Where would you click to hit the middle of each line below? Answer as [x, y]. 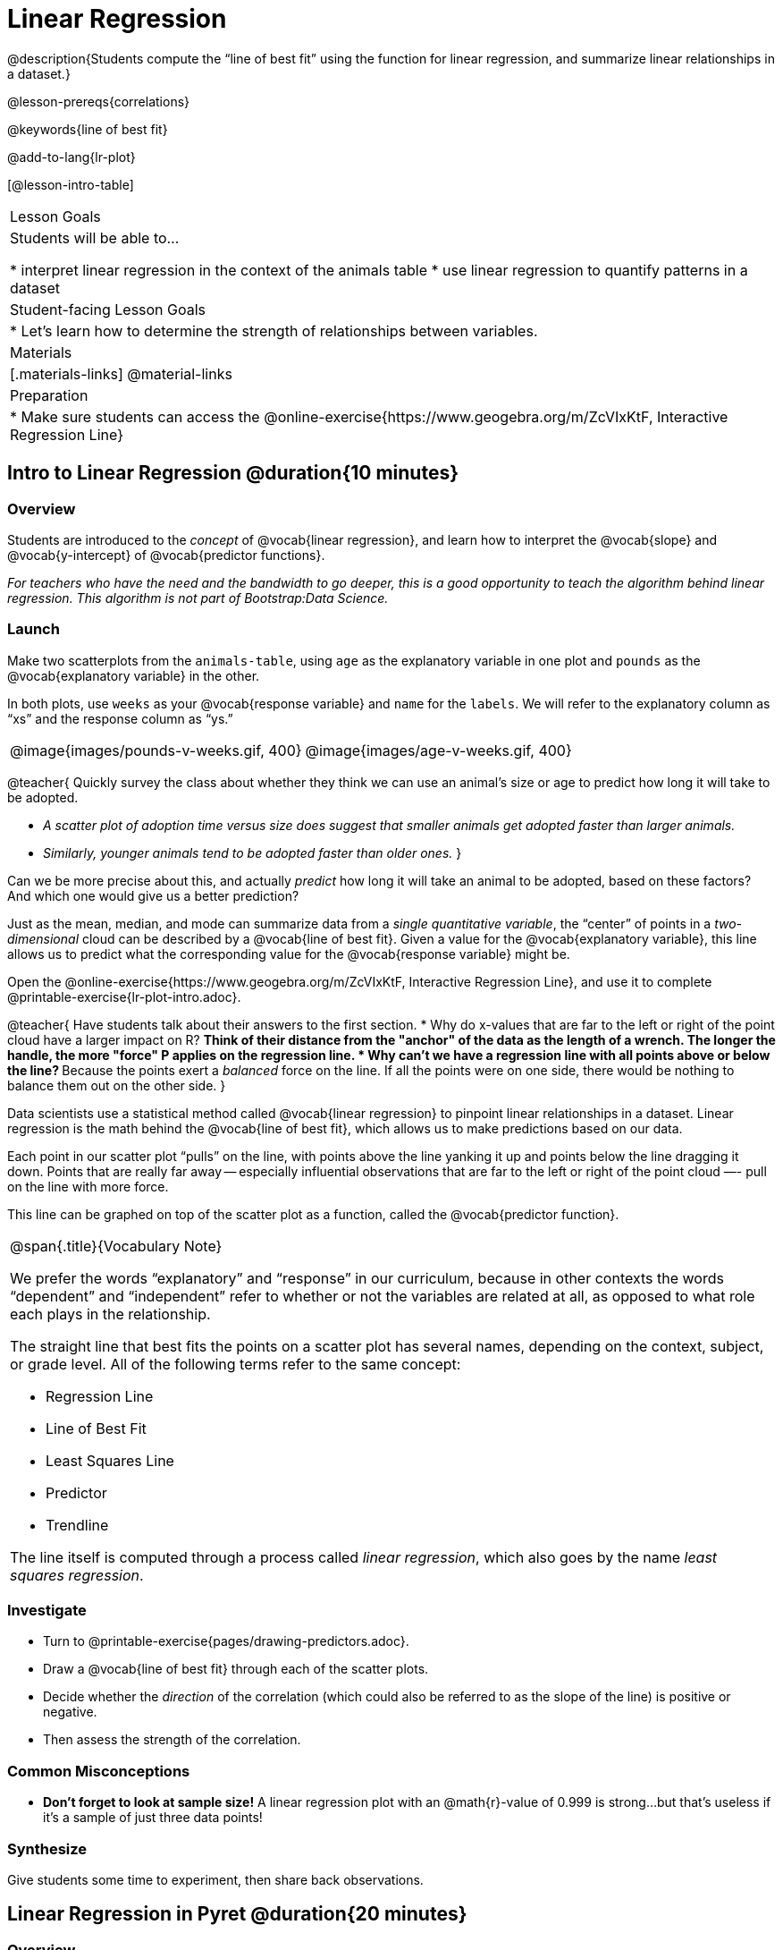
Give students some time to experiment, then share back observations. [215, 1879]
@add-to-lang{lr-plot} [72, 157]
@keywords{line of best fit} [88, 129]
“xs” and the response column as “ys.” [120, 718]
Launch [34, 629]
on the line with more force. [88, 1186]
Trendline [77, 1525]
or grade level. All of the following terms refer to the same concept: [236, 1364]
